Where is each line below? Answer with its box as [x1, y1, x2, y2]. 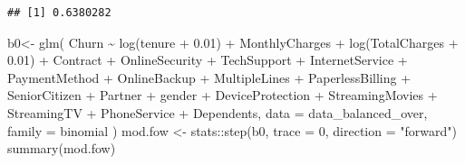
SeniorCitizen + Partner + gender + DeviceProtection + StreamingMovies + [7, 86, 438, 105]
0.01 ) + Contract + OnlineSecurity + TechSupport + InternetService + [7, 50, 408, 69]
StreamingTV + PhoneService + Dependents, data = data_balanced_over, [7, 103, 428, 122]
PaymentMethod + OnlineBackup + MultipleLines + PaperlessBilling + [7, 68, 412, 87]
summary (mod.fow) [7, 139, 116, 158]
